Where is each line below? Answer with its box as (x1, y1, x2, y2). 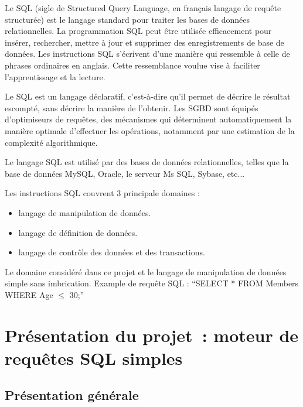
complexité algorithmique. (5, 136, 98, 148)
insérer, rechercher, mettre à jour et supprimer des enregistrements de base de (5, 36, 284, 48)
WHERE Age (5, 288, 53, 300)
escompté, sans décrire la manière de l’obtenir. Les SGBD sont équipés (5, 101, 258, 114)
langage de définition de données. (18, 226, 138, 238)
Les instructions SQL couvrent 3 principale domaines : (5, 187, 200, 199)
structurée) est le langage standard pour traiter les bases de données (5, 13, 250, 25)
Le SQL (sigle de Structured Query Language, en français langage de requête (5, 2, 281, 13)
